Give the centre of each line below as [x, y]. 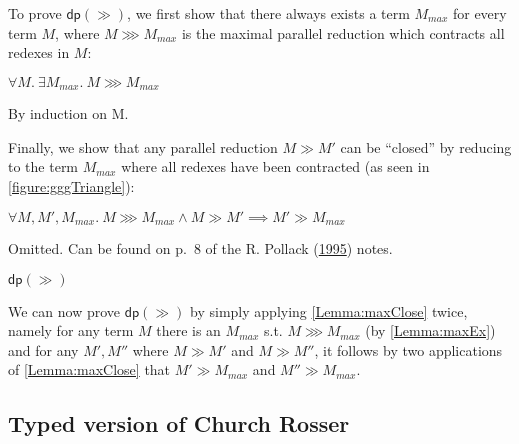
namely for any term [71, 330]
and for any [43, 349]
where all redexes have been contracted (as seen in [275, 166]
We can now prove [64, 310]
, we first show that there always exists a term [268, 13]
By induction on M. [68, 113]
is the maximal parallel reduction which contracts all [343, 32]
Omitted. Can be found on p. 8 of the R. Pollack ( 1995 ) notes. [200, 248]
